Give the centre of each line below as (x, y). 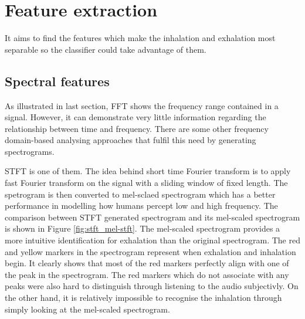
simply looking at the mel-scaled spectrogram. (87, 309)
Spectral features (57, 81)
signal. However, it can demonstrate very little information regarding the (135, 117)
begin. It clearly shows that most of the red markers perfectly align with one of (147, 263)
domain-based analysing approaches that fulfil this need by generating (131, 140)
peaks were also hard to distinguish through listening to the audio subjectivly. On (152, 286)
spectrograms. (30, 151)
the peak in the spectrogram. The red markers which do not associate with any (147, 274)
